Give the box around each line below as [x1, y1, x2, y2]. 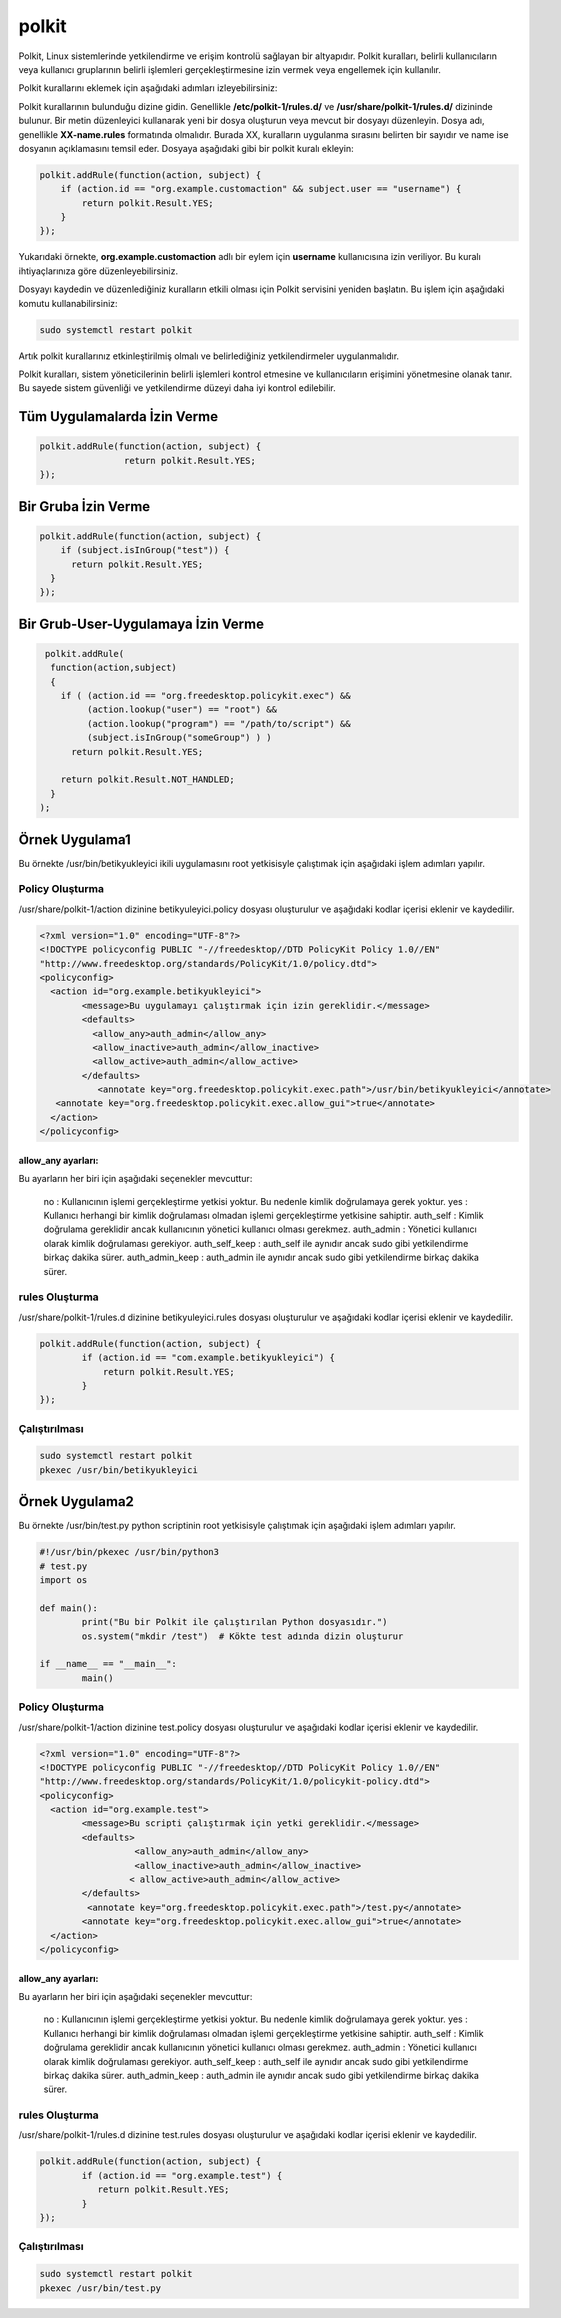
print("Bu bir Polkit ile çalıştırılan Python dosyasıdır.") [81, 1616, 388, 1628]
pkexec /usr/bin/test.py [39, 2282, 162, 2294]
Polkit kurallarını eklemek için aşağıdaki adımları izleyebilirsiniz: [18, 82, 278, 94]
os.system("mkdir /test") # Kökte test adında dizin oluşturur [81, 1630, 404, 1642]
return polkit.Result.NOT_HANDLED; [60, 774, 235, 785]
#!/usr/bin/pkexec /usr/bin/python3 [39, 1546, 220, 1558]
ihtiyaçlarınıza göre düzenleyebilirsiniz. [18, 265, 179, 277]
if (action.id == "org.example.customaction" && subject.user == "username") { [60, 183, 462, 195]
